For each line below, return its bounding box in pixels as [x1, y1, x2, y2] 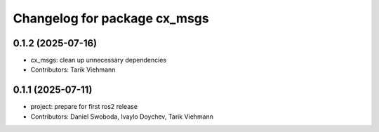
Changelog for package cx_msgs [13, 11, 210, 26]
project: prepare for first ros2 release [30, 103, 138, 111]
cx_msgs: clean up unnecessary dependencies [30, 56, 167, 65]
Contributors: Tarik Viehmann [30, 65, 116, 74]
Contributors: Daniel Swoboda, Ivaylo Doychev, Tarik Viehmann [30, 112, 214, 121]
